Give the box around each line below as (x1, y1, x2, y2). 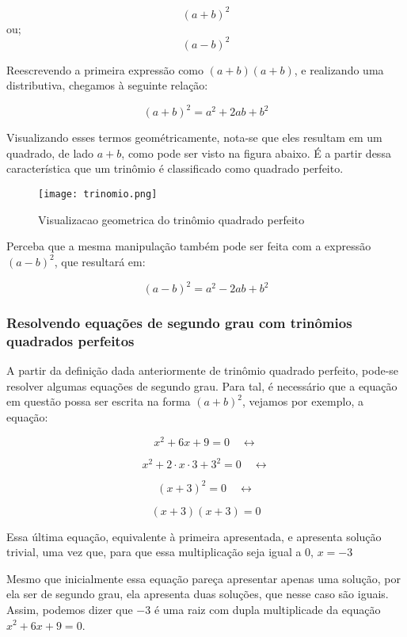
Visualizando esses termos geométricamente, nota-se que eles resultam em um (6, 129, 382, 146)
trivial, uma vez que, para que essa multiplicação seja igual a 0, (6, 544, 314, 560)
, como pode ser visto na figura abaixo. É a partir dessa (121, 144, 391, 161)
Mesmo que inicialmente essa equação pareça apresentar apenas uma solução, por (6, 570, 401, 586)
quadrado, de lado (6, 144, 94, 161)
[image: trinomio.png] (38, 189, 158, 200)
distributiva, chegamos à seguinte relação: (6, 77, 208, 93)
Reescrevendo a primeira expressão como (6, 61, 204, 78)
